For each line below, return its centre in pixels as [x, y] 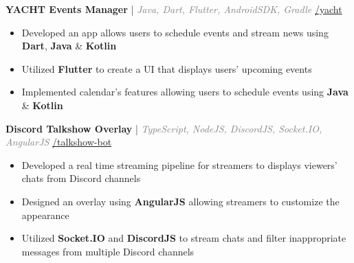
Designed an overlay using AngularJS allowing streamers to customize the [180, 201]
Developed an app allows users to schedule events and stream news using [175, 32]
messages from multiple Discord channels [108, 251]
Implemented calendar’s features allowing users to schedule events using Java [185, 92]
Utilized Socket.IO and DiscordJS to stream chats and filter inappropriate [184, 238]
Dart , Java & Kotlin [69, 46]
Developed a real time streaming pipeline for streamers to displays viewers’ [179, 164]
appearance [45, 215]
